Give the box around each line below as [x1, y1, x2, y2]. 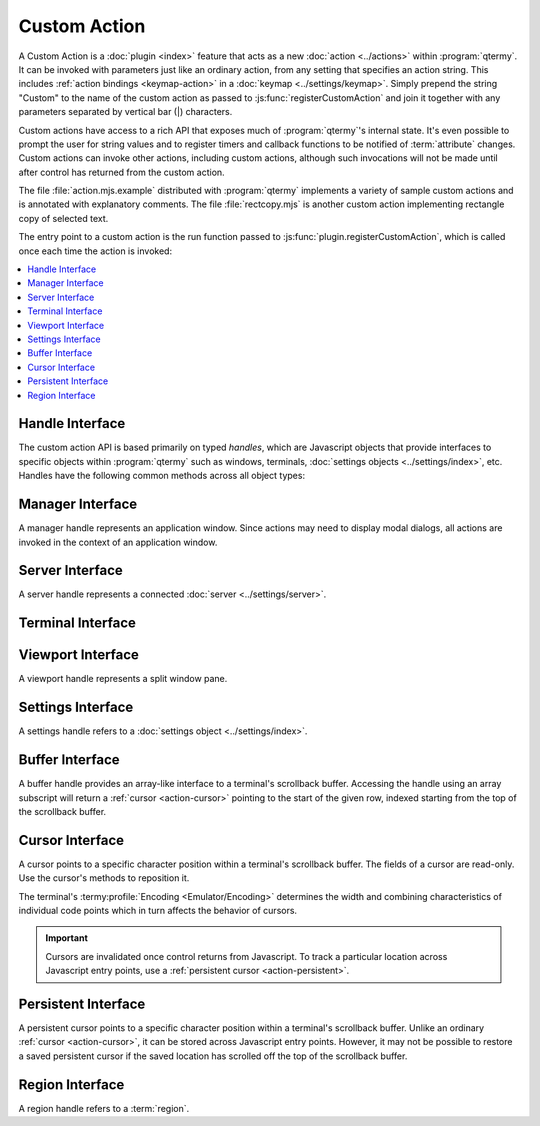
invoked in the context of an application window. [18, 536, 218, 548]
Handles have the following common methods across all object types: [18, 470, 305, 482]
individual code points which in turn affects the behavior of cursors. [18, 905, 298, 917]
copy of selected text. [18, 212, 109, 224]
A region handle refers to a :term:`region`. [18, 1102, 190, 1114]
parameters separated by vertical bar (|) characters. [18, 106, 233, 118]
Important [45, 932, 89, 944]
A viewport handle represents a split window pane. [18, 673, 228, 685]
